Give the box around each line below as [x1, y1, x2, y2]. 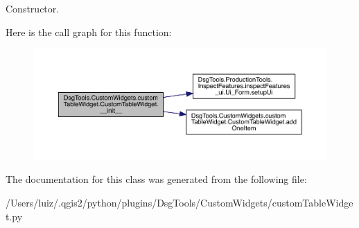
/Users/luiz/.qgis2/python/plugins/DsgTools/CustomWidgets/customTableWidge [6, 195, 353, 209]
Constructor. [6, 1, 60, 15]
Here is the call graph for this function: [6, 24, 172, 39]
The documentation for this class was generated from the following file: [6, 172, 307, 186]
